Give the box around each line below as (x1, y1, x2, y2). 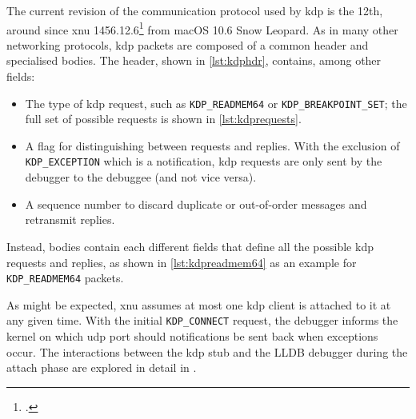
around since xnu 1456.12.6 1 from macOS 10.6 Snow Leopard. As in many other (6, 18, 398, 38)
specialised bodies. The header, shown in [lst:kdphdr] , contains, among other (6, 52, 382, 69)
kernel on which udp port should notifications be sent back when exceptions (6, 328, 378, 344)
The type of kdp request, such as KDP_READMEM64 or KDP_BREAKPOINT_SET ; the (25, 94, 407, 111)
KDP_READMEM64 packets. (6, 269, 124, 286)
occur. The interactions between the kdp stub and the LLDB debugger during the (6, 343, 408, 360)
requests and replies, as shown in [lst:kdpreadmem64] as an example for (6, 253, 357, 270)
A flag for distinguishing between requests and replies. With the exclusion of (25, 137, 400, 154)
